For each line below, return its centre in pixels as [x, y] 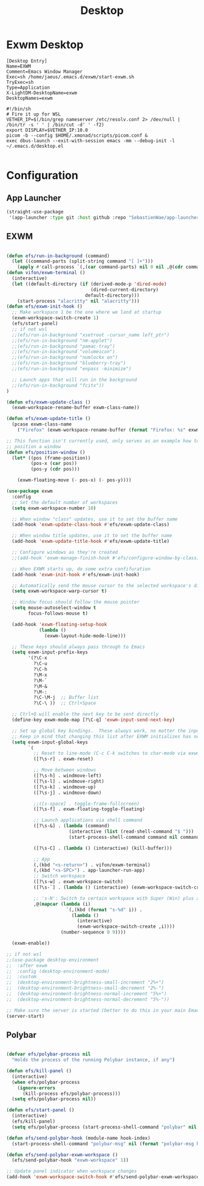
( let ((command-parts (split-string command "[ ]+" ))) [83, 261]
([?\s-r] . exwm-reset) [63, 759]
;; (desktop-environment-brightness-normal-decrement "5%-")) [88, 999]
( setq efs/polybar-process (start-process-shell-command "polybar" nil [104, 1127]
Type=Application [28, 88]
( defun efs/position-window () [46, 452]
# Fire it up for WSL [34, 114]
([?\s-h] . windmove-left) [67, 776]
